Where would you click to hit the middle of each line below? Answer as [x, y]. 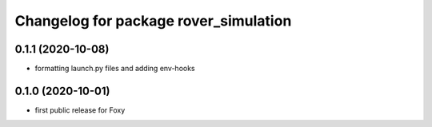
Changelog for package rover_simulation [153, 21]
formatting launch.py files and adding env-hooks [115, 69]
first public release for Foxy [80, 110]
